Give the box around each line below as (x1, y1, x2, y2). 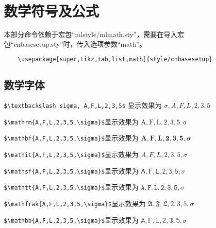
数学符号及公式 (4, 1, 100, 21)
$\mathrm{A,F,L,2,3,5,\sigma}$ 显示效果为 (4, 116, 139, 126)
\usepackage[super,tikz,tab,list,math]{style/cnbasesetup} (17, 56, 213, 63)
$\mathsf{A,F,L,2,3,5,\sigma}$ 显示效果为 (4, 165, 139, 175)
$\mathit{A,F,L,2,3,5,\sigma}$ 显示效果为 (4, 149, 139, 159)
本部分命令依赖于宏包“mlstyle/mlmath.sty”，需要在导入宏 (4, 29, 184, 39)
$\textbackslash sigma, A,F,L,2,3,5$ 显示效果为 (4, 100, 162, 110)
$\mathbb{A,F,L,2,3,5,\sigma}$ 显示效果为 (4, 214, 139, 225)
